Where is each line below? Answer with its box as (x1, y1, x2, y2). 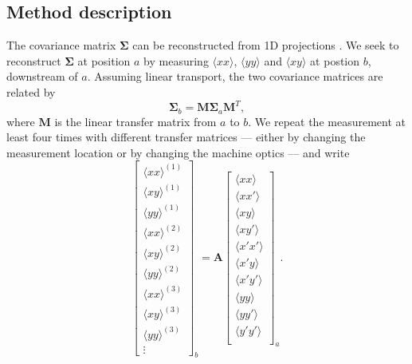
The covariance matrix (6, 37, 116, 53)
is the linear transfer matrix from (54, 113, 217, 129)
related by (6, 83, 56, 100)
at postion (310, 52, 360, 69)
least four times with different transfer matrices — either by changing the (6, 129, 366, 145)
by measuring (143, 52, 209, 69)
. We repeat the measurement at (248, 113, 406, 129)
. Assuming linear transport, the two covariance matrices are (87, 68, 383, 85)
